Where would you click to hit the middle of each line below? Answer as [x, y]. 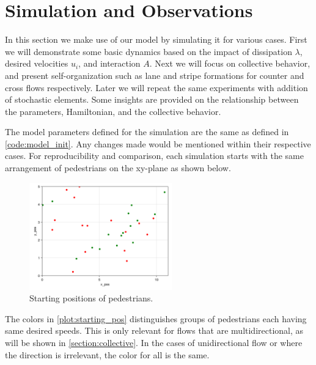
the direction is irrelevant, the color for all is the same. [107, 354]
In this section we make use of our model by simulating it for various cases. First [156, 39]
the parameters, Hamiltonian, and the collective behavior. [113, 111]
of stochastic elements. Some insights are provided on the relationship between [152, 99]
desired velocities [37, 63]
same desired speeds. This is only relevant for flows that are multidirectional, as [154, 330]
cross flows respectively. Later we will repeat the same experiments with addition [156, 87]
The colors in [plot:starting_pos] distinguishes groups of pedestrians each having [156, 318]
